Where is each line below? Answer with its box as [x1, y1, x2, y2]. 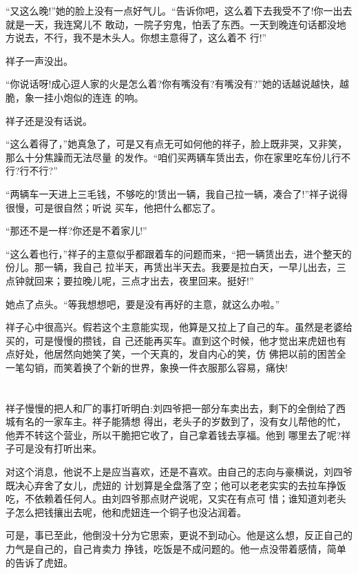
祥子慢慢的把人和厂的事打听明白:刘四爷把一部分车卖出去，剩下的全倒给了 [6, 400, 336, 415]
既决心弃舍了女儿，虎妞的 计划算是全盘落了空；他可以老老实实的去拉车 [6, 478, 327, 492]
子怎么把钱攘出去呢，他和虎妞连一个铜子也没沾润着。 [6, 504, 246, 519]
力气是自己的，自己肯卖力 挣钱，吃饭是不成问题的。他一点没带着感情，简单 [6, 542, 346, 555]
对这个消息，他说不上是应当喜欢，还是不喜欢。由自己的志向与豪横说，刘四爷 [6, 464, 352, 479]
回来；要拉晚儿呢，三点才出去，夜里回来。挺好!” [34, 273, 254, 287]
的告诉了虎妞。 [6, 555, 73, 569]
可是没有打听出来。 [14, 441, 102, 455]
